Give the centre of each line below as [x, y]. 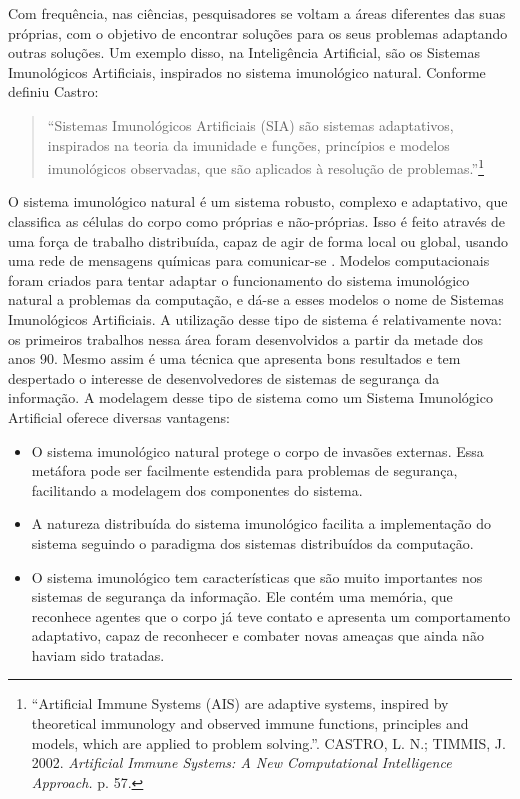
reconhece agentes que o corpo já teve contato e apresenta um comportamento [271, 615]
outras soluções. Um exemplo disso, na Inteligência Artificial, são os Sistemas [244, 52]
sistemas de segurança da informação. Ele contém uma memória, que [242, 596]
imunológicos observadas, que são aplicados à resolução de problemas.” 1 [265, 166]
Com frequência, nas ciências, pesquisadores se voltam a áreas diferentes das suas [257, 13]
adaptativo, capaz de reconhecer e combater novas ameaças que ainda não [257, 635]
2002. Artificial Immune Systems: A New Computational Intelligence [241, 762]
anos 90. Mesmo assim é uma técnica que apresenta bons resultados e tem [234, 358]
